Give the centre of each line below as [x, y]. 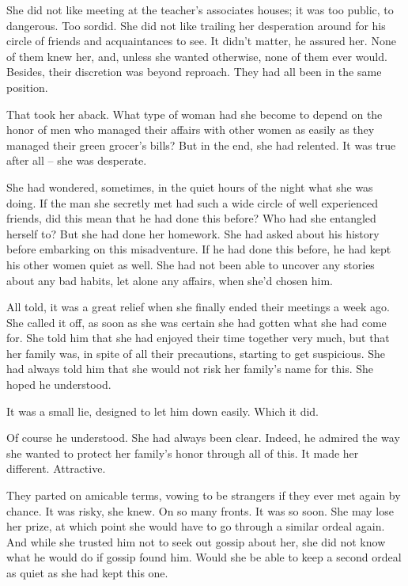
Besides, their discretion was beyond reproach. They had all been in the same [194, 72]
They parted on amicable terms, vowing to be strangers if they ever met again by [204, 495]
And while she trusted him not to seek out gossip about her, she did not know [196, 541]
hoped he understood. [59, 384]
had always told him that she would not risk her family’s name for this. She [190, 369]
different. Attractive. [56, 468]
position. [27, 87]
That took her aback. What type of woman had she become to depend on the [195, 114]
